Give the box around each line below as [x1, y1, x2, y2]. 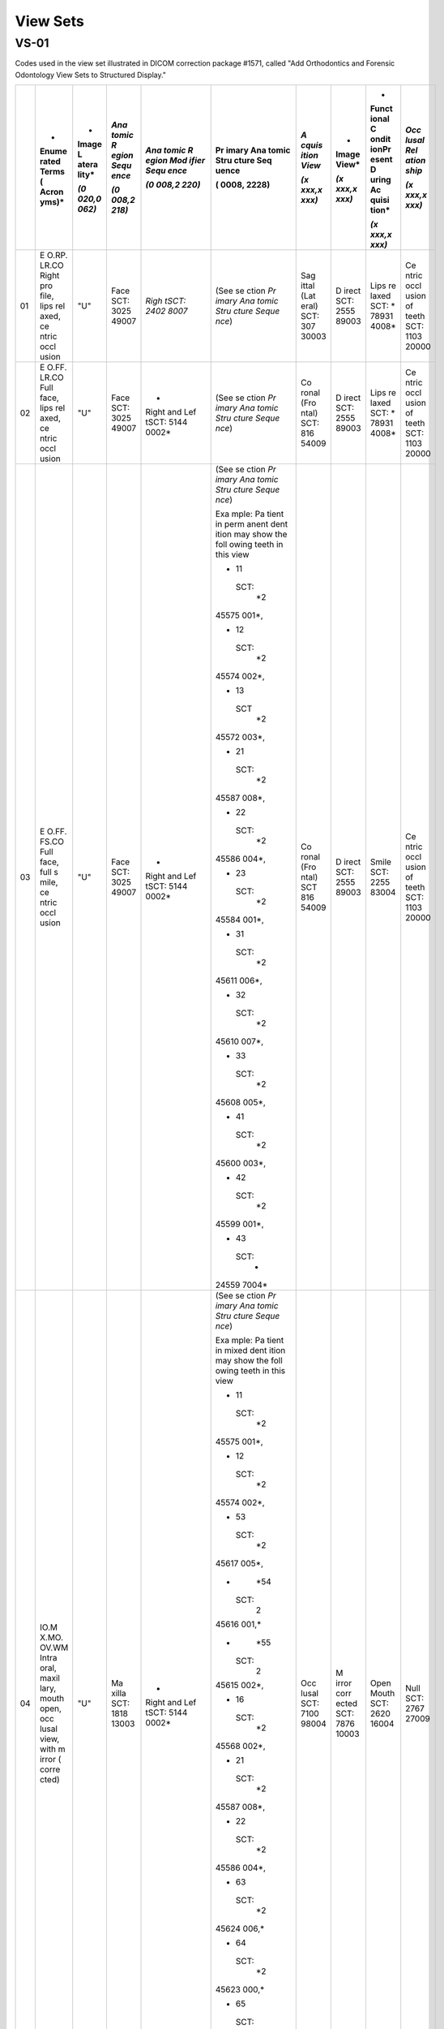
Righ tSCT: [145, 295, 186, 307]
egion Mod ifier [145, 155, 206, 166]
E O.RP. [39, 250, 68, 261]
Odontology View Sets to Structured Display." [15, 70, 166, 80]
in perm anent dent [215, 519, 288, 530]
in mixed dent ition [215, 1345, 286, 1356]
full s [39, 867, 58, 878]
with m [39, 1743, 66, 1755]
